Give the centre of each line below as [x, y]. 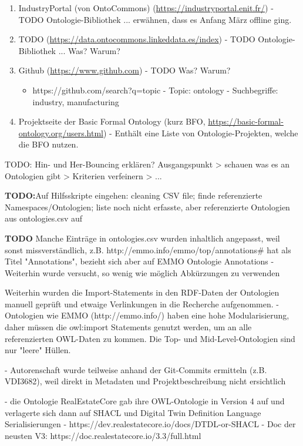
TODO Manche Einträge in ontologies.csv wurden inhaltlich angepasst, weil [142, 238]
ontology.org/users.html [61, 133]
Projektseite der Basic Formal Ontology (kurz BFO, [112, 121]
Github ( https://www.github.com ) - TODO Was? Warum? [124, 70]
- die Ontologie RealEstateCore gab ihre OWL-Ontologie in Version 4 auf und [145, 401]
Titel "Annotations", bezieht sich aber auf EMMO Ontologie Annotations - [139, 261]
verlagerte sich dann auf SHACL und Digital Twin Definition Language [133, 412]
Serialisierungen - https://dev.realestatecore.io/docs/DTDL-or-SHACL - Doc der [150, 424]
